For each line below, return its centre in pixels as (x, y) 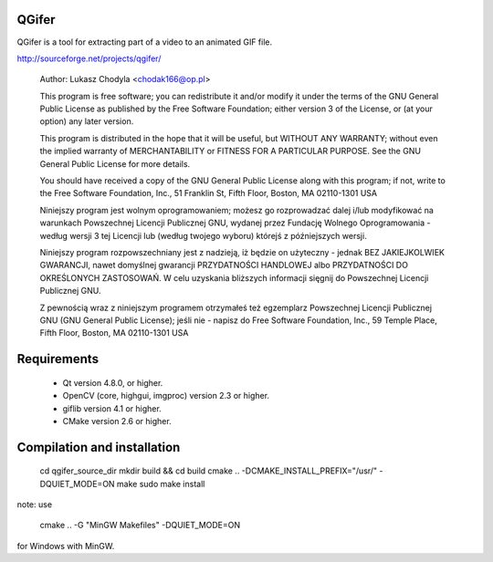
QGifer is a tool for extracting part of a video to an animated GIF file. (145, 42)
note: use (35, 505)
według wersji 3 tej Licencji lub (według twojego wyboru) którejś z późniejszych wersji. (203, 235)
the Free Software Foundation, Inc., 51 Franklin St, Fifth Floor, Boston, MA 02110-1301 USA (209, 193)
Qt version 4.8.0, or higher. (113, 382)
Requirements (58, 359)
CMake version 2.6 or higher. (117, 421)
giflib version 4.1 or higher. (112, 408)
